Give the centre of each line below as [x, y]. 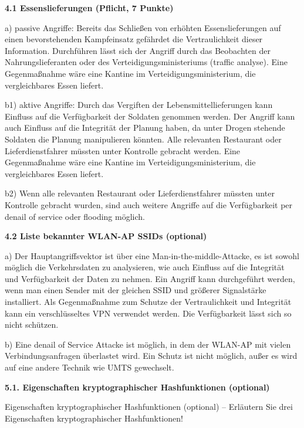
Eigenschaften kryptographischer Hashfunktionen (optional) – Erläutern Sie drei [149, 407]
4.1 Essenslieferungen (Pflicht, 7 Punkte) [89, 8]
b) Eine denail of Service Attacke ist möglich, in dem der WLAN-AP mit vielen [148, 344]
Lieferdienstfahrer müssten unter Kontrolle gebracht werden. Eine [123, 150]
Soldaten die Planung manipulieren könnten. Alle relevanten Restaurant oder [143, 139]
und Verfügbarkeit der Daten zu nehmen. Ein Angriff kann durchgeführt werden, [150, 278]
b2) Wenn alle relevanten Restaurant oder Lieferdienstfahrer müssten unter [140, 193]
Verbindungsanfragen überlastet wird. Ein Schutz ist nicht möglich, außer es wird [151, 356]
